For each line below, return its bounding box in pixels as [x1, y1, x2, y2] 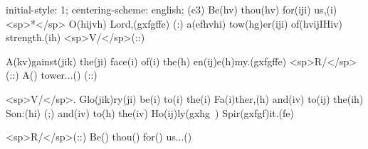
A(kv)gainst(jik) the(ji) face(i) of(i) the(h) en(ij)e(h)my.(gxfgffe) [6, 53, 287, 68]
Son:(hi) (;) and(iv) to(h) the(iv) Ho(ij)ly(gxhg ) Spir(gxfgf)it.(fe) [6, 105, 295, 120]
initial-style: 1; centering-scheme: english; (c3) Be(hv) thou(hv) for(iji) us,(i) [6, 2, 337, 16]
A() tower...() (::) [22, 67, 98, 82]
